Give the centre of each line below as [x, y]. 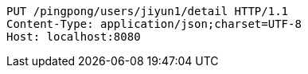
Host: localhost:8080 [74, 37]
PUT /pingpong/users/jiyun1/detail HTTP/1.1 [148, 11]
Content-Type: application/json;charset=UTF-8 [154, 24]
